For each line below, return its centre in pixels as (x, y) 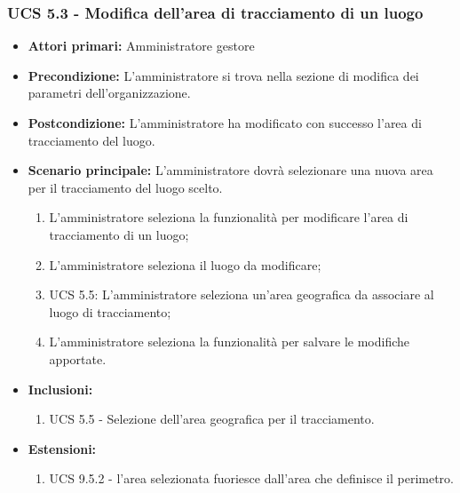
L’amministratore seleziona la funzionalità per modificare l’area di (229, 217)
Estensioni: (62, 448)
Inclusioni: (60, 389)
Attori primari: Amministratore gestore (141, 46)
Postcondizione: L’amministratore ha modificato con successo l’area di (225, 123)
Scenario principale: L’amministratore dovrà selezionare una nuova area (230, 170)
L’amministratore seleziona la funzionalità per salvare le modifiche (230, 342)
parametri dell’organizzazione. (109, 93)
